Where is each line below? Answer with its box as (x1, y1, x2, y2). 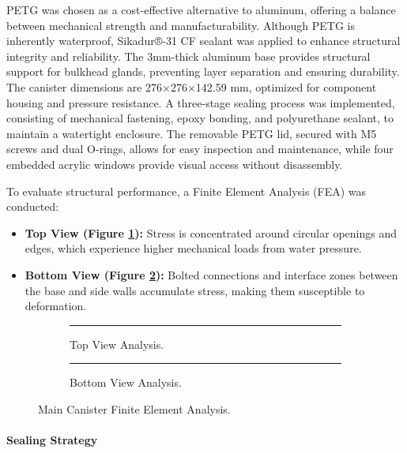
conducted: (6, 198, 59, 215)
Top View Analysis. (70, 335, 164, 352)
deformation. (24, 298, 87, 314)
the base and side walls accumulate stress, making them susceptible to (24, 282, 365, 298)
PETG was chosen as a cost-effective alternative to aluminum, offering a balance (6, 2, 396, 17)
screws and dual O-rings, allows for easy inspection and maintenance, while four (6, 140, 394, 157)
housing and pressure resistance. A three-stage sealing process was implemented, (6, 94, 395, 110)
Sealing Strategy (6, 432, 98, 448)
